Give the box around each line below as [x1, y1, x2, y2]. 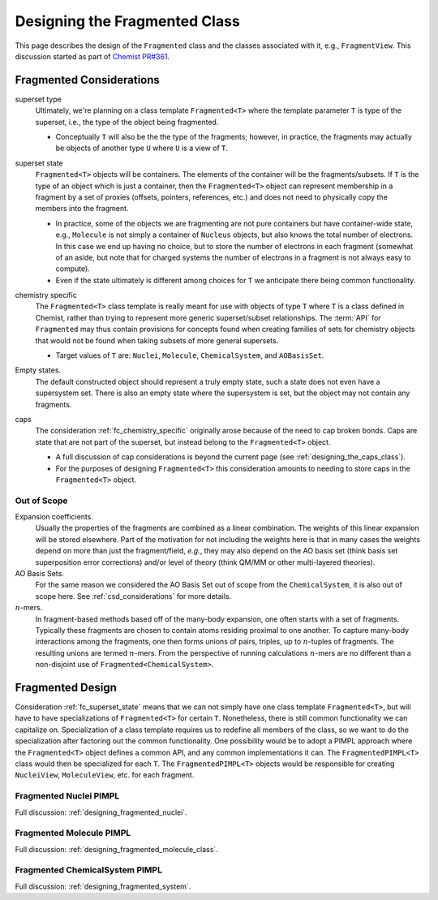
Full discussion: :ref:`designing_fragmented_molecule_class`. [15, 844, 218, 854]
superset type [15, 94, 62, 104]
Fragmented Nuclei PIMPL [15, 790, 120, 802]
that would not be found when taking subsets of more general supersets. [35, 335, 279, 345]
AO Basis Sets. [15, 569, 64, 579]
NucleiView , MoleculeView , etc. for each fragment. [15, 770, 195, 780]
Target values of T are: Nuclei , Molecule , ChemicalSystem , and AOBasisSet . [55, 351, 324, 360]
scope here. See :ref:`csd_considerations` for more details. [35, 591, 232, 601]
